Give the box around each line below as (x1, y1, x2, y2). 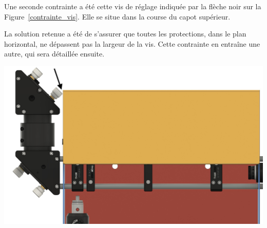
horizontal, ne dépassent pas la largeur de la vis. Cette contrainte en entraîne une (4, 38, 260, 49)
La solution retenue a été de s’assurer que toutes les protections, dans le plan (4, 28, 246, 39)
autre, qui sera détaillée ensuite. (4, 48, 105, 59)
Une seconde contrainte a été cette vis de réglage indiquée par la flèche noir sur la (4, 1, 261, 11)
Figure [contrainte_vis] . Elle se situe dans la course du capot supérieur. (4, 11, 231, 22)
